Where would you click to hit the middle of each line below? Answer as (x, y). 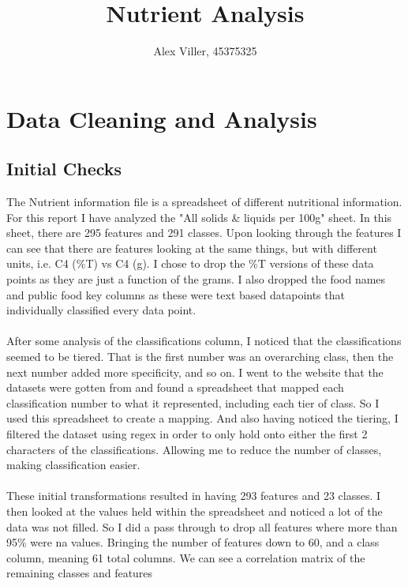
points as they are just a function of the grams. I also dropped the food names (196, 279)
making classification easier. (73, 465)
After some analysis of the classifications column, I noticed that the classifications (204, 341)
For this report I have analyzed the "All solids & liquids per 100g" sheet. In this (199, 217)
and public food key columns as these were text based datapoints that (176, 294)
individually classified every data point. (101, 310)
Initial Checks (64, 169)
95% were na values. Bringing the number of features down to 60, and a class (193, 542)
